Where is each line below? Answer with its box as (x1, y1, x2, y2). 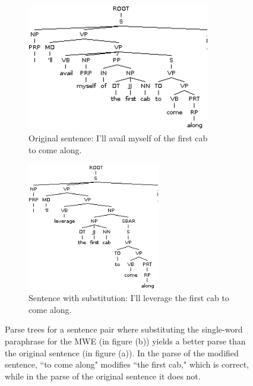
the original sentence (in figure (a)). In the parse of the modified (5, 346, 239, 359)
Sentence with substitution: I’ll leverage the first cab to (29, 292, 229, 304)
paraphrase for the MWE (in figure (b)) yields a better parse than (5, 334, 246, 347)
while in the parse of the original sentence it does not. (5, 369, 201, 382)
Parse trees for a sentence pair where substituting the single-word (5, 323, 243, 336)
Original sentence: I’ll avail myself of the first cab (29, 132, 208, 144)
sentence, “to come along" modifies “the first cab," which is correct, (5, 358, 249, 371)
